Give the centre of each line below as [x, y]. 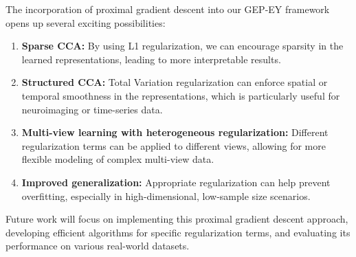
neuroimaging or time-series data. [92, 109]
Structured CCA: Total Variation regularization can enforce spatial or [175, 82]
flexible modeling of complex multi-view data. [118, 159]
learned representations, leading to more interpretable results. [151, 59]
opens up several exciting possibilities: [86, 22]
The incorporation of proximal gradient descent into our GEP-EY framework [168, 9]
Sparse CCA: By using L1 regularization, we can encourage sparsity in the [182, 46]
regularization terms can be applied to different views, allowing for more [174, 145]
